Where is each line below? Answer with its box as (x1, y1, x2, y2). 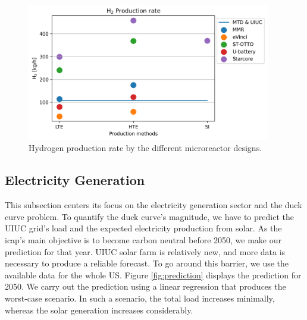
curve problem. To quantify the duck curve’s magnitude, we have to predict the (5, 210, 294, 222)
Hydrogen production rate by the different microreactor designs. (29, 142, 262, 154)
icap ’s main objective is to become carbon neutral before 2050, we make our (5, 233, 282, 246)
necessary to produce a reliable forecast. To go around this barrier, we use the (5, 257, 289, 269)
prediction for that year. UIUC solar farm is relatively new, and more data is (5, 245, 286, 258)
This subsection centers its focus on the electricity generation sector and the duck (5, 199, 302, 211)
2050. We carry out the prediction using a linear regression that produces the (5, 280, 286, 293)
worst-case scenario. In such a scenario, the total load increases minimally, (5, 291, 275, 304)
